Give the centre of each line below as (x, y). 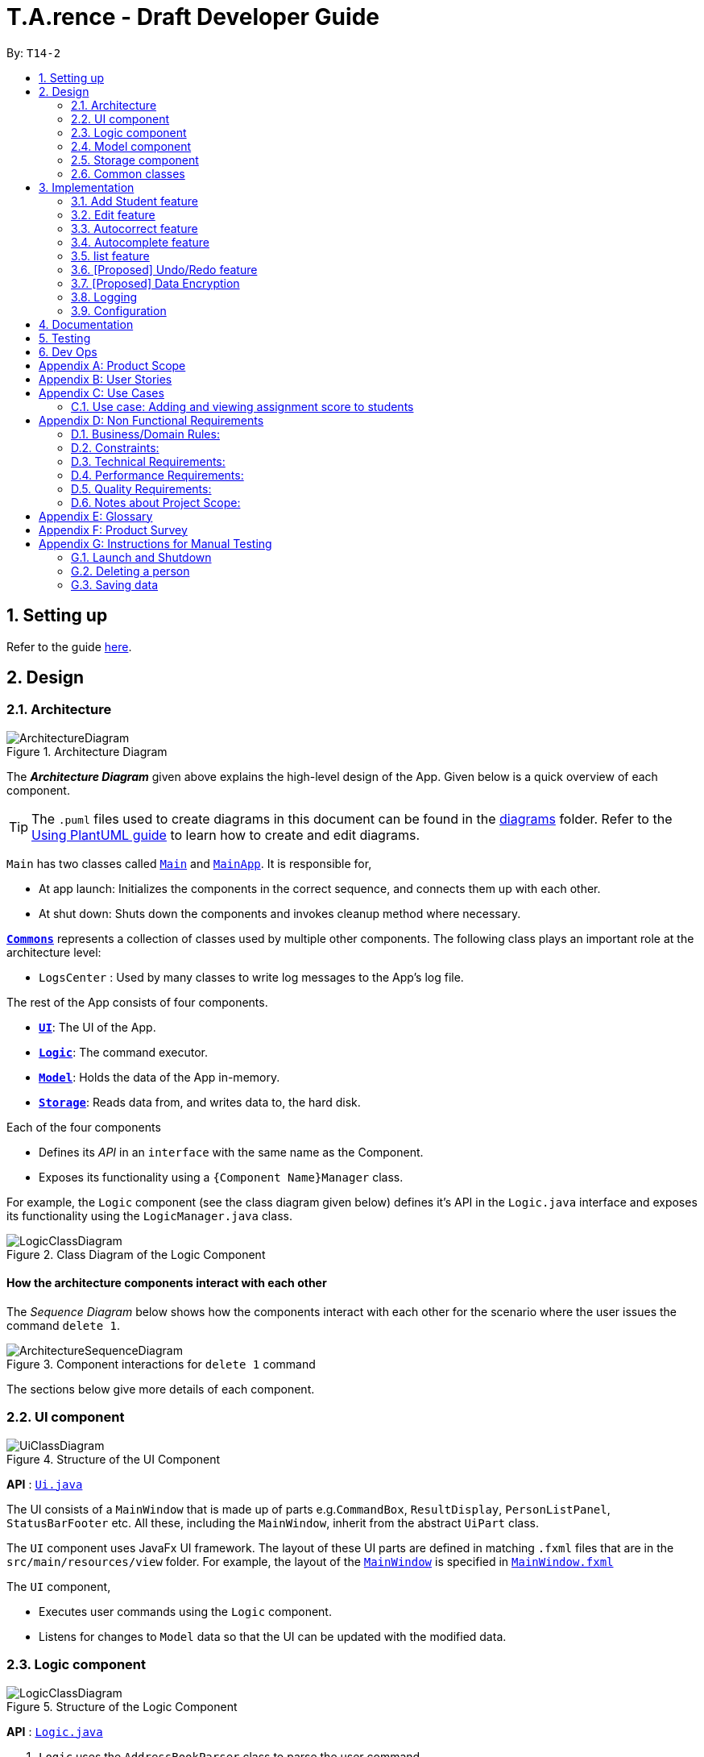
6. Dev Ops (68, 351)
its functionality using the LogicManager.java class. (149, 1215)
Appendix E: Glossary (96, 516)
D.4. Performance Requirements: (157, 475)
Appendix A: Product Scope (112, 365)
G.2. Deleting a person (130, 571)
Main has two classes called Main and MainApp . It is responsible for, (189, 863)
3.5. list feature (110, 255)
